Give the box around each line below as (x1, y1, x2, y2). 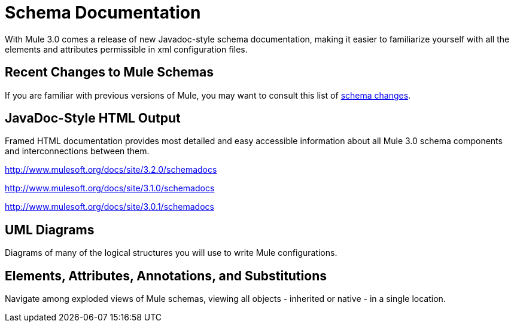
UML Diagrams (5, 222, 95, 237)
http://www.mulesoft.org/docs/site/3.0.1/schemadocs (5, 201, 214, 212)
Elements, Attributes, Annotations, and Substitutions (5, 268, 327, 283)
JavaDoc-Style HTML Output (5, 111, 181, 126)
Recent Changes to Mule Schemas (5, 65, 214, 80)
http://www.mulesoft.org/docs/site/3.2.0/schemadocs (5, 164, 217, 175)
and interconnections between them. (5, 146, 150, 157)
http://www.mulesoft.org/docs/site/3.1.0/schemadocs (5, 183, 215, 194)
